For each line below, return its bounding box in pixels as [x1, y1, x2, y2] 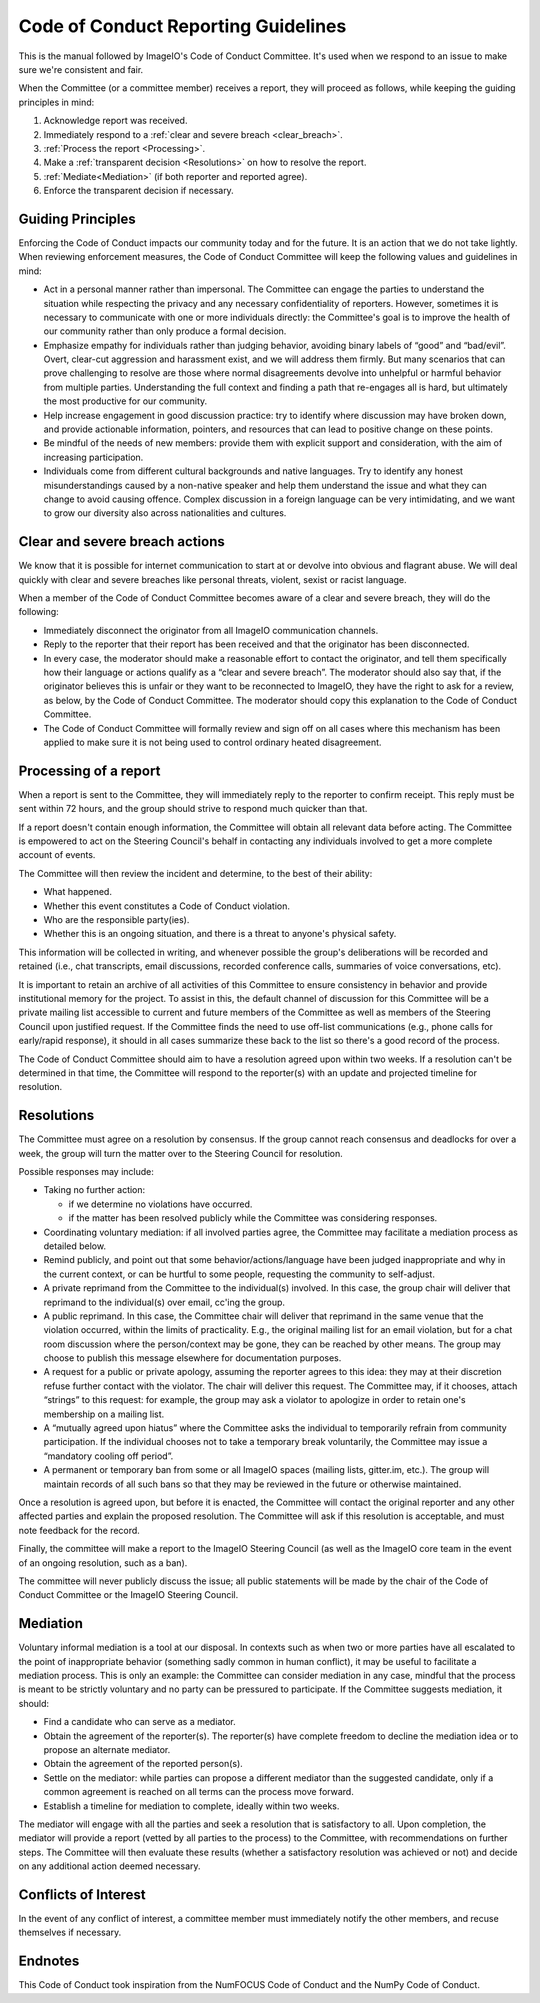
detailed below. [43, 1240, 107, 1252]
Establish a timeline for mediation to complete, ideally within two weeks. [43, 1800, 340, 1812]
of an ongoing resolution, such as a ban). [18, 1556, 188, 1569]
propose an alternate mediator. [43, 1743, 171, 1755]
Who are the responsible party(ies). [43, 914, 190, 926]
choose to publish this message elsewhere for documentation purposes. [43, 1352, 342, 1364]
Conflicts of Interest [18, 1886, 147, 1903]
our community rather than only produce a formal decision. [43, 325, 287, 337]
